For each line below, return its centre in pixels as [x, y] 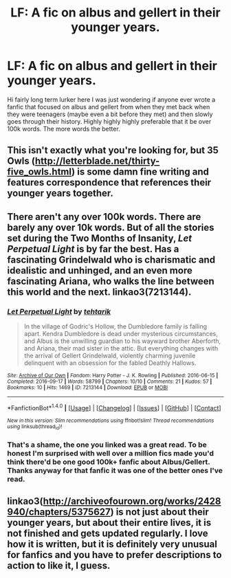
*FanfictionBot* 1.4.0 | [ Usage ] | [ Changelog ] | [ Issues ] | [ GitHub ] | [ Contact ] [114, 407]
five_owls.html [40, 172]
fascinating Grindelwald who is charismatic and [111, 259]
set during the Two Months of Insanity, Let [100, 238]
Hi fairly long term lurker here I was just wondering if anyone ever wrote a [111, 99]
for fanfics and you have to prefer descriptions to [114, 555]
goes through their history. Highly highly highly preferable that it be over [109, 121]
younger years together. [60, 193]
